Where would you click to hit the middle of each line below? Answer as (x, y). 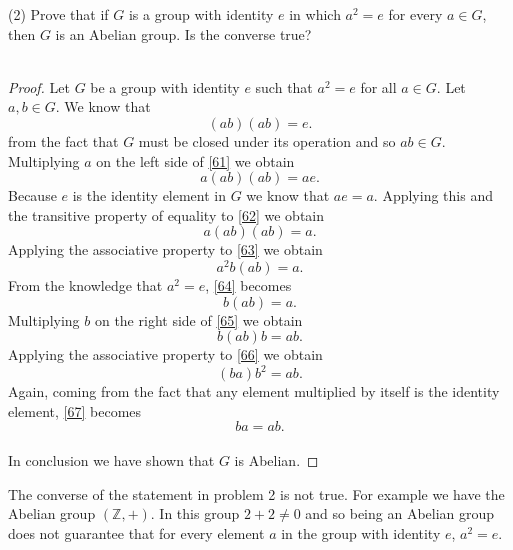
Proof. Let (39, 86)
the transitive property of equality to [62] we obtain (166, 214)
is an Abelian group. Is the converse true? (183, 33)
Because (32, 195)
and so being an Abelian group (400, 513)
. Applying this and (433, 195)
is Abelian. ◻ (276, 460)
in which (315, 14)
